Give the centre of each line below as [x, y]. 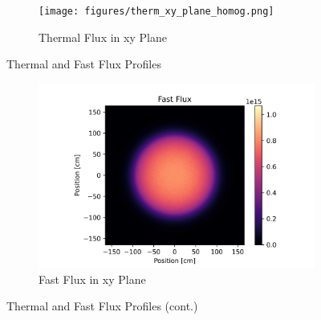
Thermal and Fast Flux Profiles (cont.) [102, 306]
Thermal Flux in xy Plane [103, 37]
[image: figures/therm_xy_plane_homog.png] [156, 11]
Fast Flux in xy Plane [92, 279]
